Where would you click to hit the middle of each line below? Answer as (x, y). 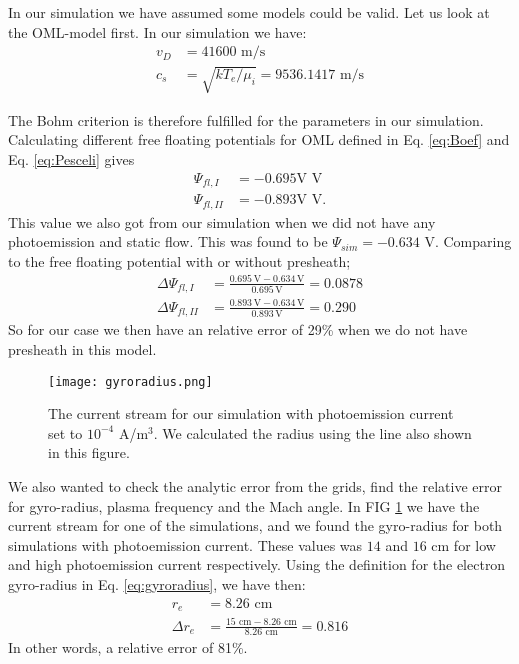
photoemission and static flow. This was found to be (168, 241)
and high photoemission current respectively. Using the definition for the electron (257, 564)
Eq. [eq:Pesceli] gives (71, 158)
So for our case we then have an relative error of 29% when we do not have (238, 329)
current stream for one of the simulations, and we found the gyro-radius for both (255, 525)
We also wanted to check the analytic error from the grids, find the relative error (255, 485)
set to (65, 432)
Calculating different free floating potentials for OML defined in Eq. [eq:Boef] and (259, 139)
